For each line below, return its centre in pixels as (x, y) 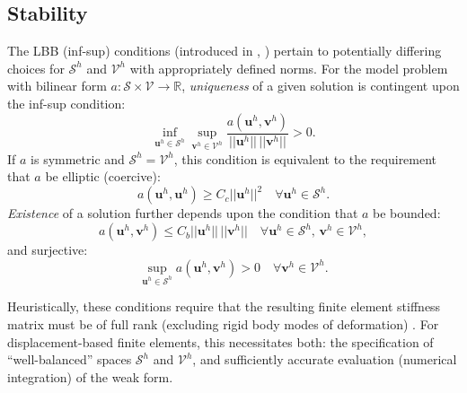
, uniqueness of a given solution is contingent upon (321, 86)
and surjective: (48, 250)
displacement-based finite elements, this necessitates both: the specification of (220, 341)
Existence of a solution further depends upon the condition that (183, 213)
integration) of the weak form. (90, 376)
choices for (36, 68)
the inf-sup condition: (66, 103)
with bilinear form (57, 86)
